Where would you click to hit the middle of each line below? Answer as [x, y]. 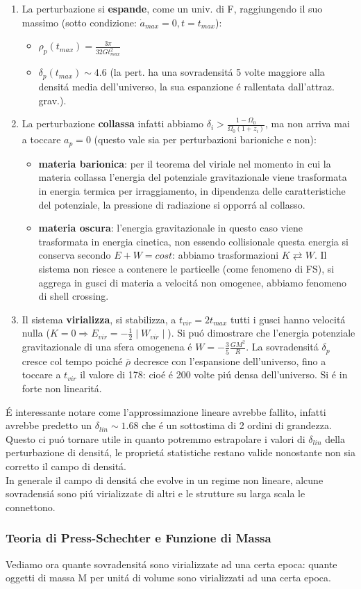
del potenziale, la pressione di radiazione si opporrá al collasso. [172, 204]
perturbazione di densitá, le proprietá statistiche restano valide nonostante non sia [180, 452]
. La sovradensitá [282, 347]
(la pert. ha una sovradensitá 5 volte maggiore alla [217, 72]
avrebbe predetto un [49, 425]
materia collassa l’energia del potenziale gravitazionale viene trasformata [193, 177]
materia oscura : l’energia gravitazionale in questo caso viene [171, 228]
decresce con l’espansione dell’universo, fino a [230, 361]
